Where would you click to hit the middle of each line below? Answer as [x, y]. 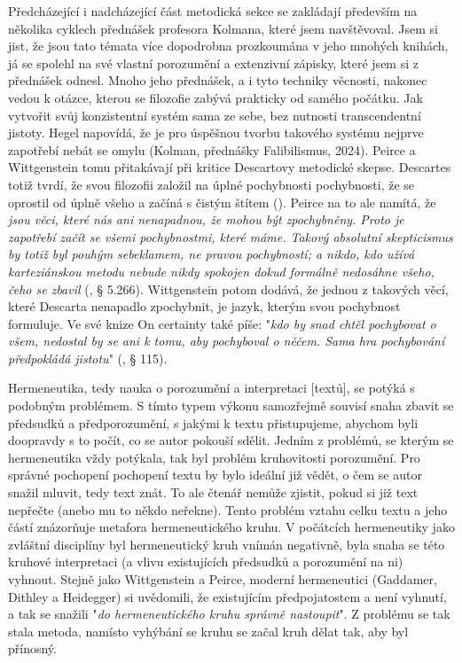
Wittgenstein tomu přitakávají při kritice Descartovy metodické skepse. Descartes [230, 167]
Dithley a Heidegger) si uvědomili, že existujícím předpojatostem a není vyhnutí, [227, 596]
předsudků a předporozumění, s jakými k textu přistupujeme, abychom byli [213, 422]
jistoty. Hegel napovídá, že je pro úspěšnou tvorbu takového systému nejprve [216, 133]
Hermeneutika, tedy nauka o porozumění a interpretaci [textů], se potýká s [211, 388]
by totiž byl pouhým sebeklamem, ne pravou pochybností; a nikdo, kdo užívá [211, 254]
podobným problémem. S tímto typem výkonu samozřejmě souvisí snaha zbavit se [231, 406]
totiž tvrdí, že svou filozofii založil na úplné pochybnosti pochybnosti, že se [211, 184]
